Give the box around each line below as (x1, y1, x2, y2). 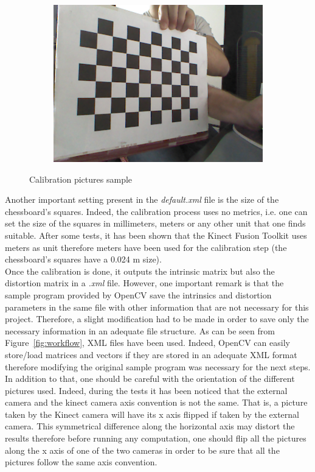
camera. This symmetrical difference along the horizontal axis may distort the (5, 420, 295, 432)
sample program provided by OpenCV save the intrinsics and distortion (5, 288, 272, 301)
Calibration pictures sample (29, 172, 133, 185)
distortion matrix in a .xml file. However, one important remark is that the (5, 277, 284, 289)
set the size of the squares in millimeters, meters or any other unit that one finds (5, 217, 306, 230)
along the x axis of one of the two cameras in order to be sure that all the (5, 443, 280, 456)
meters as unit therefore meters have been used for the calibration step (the (5, 241, 287, 253)
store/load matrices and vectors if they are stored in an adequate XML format (5, 348, 297, 361)
